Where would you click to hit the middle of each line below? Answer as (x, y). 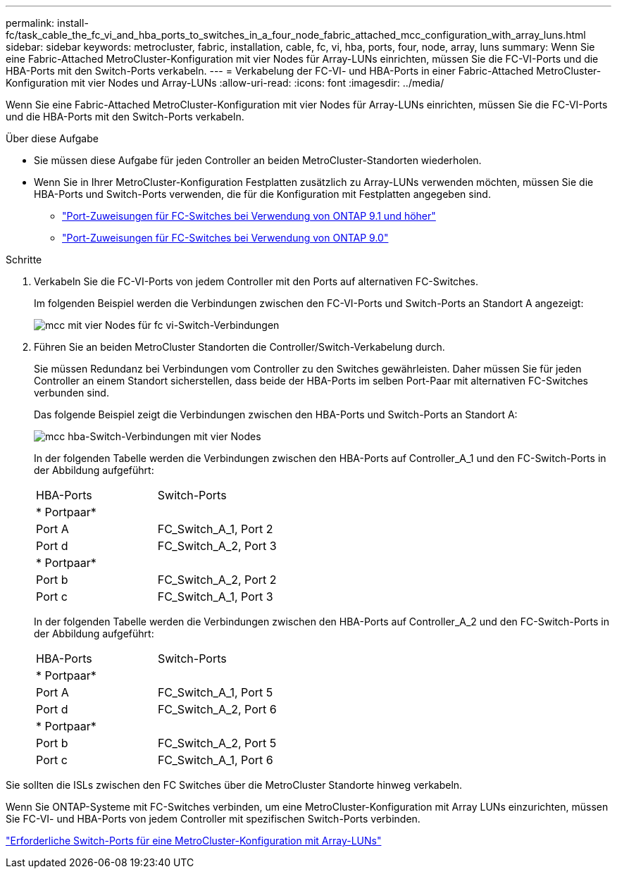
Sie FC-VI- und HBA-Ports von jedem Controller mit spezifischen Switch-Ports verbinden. (213, 819)
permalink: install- (47, 23)
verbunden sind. (71, 393)
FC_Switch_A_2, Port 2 (217, 580)
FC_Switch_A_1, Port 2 (215, 529)
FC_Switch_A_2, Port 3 (217, 546)
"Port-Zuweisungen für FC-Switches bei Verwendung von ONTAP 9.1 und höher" (249, 216)
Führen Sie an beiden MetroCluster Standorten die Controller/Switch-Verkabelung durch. (239, 347)
